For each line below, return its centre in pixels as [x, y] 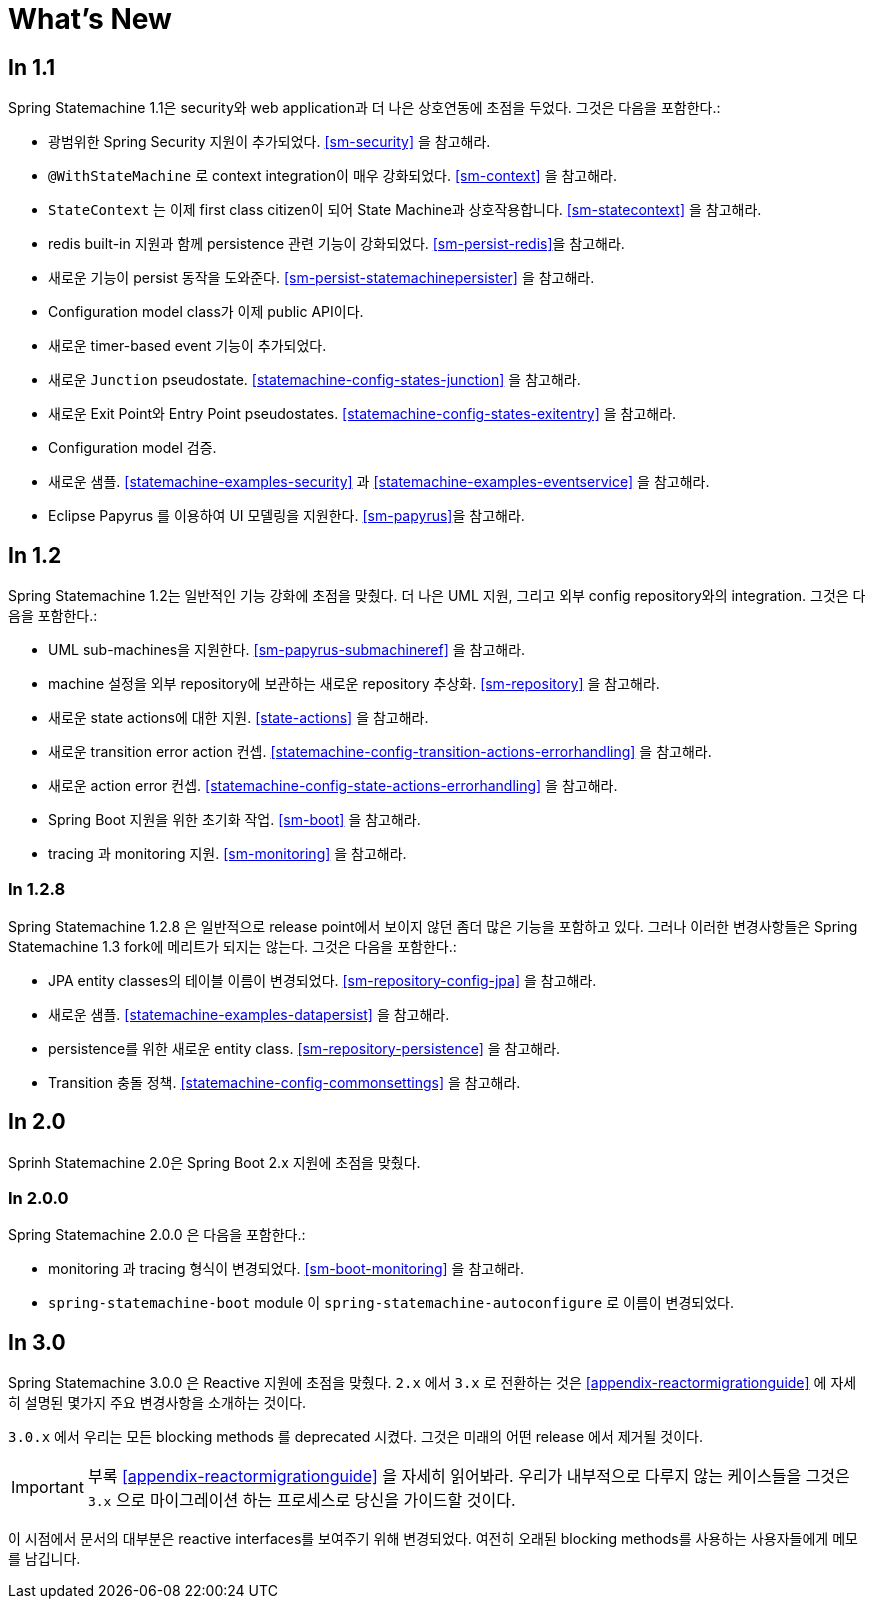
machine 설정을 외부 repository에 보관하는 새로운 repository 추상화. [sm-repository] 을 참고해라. [354, 684]
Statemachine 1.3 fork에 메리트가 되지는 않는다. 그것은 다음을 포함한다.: [232, 946]
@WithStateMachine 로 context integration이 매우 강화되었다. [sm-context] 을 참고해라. [333, 176]
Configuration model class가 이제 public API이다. [206, 312]
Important [47, 1487]
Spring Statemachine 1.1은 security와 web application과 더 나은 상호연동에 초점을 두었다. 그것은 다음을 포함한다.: [364, 108]
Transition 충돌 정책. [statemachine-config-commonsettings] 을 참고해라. [284, 1082]
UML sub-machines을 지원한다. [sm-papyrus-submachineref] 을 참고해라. [287, 650]
